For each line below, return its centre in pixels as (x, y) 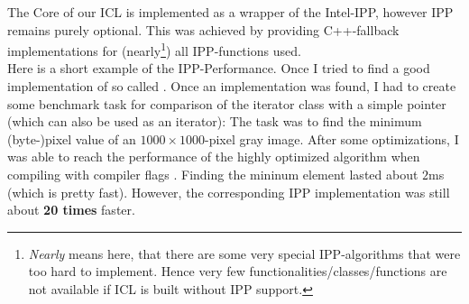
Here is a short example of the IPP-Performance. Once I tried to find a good (219, 68)
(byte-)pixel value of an (72, 138)
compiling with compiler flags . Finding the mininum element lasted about (213, 174)
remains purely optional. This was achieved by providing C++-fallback (203, 29)
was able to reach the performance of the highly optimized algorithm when (214, 157)
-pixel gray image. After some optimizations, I (331, 138)
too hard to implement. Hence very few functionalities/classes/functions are (238, 271)
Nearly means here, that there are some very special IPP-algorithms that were (244, 253)
